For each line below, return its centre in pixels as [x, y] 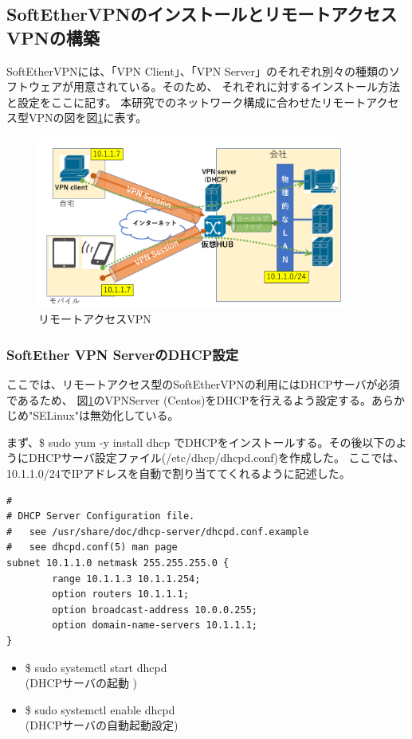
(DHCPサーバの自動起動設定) [102, 725]
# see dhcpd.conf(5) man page [92, 547]
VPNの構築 [53, 37]
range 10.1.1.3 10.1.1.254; [126, 579]
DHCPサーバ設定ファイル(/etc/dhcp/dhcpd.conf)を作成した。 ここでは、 [216, 457]
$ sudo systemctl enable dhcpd [100, 709]
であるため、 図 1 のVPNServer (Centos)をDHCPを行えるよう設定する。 [189, 399]
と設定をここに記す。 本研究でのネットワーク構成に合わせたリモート [186, 102]
